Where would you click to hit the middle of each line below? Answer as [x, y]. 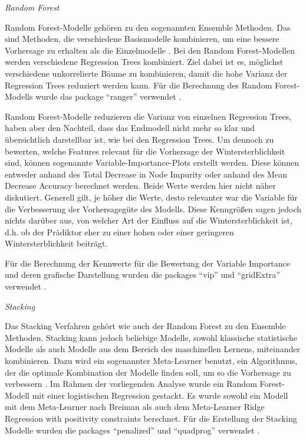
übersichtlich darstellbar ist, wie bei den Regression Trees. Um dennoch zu [139, 139]
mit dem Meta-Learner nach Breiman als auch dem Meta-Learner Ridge [135, 407]
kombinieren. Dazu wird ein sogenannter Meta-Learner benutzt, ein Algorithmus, [151, 361]
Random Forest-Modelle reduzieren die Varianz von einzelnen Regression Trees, [148, 116]
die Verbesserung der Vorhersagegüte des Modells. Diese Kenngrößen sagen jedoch [153, 208]
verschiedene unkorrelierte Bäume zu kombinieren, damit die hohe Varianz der [146, 73]
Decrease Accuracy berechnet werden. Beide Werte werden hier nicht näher [140, 185]
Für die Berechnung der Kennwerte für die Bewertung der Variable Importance [148, 263]
